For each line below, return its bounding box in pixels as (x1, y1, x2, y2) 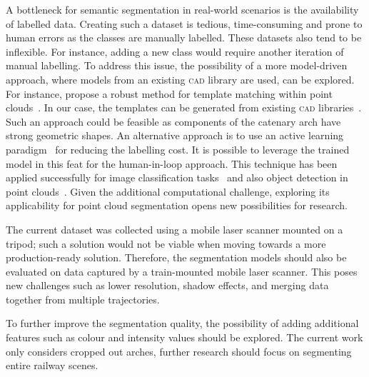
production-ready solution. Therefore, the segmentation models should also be (6, 250, 347, 265)
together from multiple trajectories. (6, 291, 160, 306)
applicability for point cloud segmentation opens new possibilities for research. (6, 198, 348, 213)
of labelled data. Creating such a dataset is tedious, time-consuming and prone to (6, 16, 363, 31)
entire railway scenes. (6, 358, 98, 373)
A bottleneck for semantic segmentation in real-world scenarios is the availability (6, 2, 359, 16)
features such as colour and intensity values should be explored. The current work (6, 330, 363, 345)
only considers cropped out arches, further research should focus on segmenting (6, 343, 352, 358)
